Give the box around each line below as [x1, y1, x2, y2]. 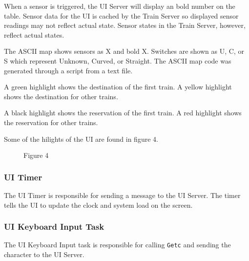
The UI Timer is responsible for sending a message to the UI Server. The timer [4, 190, 241, 200]
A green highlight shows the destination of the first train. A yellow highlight [4, 82, 232, 92]
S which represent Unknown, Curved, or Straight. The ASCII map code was [4, 55, 231, 65]
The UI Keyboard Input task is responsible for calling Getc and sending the [4, 239, 231, 250]
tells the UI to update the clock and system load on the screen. [4, 199, 193, 210]
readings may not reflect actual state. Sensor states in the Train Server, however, [4, 20, 246, 30]
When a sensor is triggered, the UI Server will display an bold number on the [4, 1, 235, 11]
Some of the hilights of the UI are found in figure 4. [4, 133, 158, 144]
